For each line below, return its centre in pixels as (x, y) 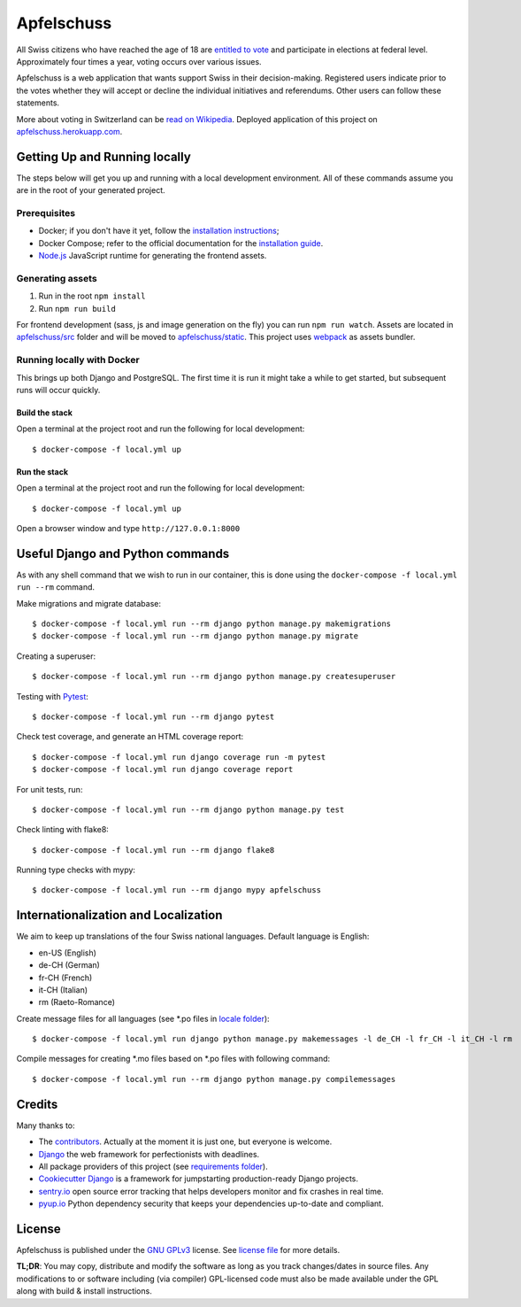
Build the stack (44, 413)
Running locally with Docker (78, 360)
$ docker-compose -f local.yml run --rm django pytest (153, 716)
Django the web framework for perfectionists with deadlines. (149, 1154)
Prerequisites (46, 213)
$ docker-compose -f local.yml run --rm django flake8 (153, 850)
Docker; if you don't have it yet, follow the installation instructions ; (159, 231)
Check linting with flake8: (63, 830)
